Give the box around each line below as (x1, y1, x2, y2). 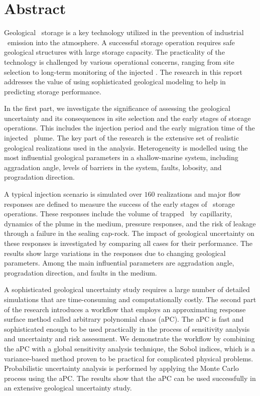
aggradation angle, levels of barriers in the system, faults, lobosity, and (4, 162, 222, 172)
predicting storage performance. (4, 86, 101, 96)
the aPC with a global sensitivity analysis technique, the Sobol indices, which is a (4, 343, 255, 353)
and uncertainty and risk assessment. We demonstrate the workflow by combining (4, 333, 255, 344)
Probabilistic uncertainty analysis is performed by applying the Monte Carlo (4, 363, 239, 373)
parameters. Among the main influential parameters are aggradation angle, (4, 257, 234, 268)
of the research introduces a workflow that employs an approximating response (4, 304, 246, 314)
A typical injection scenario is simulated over (4, 189, 142, 199)
